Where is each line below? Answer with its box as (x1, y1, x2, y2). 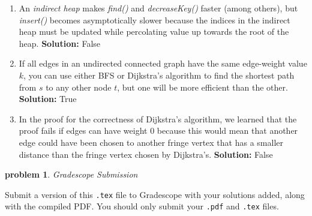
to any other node (46, 80, 112, 93)
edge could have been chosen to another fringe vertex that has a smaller (19, 136, 283, 148)
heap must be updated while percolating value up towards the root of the (19, 25, 289, 38)
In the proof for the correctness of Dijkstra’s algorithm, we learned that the (19, 112, 297, 125)
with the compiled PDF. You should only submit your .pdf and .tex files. (5, 200, 279, 212)
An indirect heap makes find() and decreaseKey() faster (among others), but (19, 2, 298, 14)
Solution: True (19, 92, 77, 105)
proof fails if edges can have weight (19, 124, 148, 137)
